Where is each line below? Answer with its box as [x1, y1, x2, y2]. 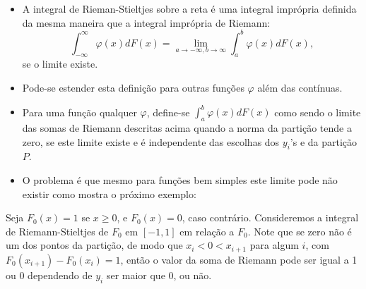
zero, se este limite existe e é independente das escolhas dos [22, 134, 280, 149]
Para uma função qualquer [22, 104, 137, 119]
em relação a [179, 223, 235, 238]
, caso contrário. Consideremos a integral [182, 210, 359, 225]
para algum [249, 238, 299, 252]
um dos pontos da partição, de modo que [6, 238, 183, 252]
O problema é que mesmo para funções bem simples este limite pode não [22, 172, 338, 187]
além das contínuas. [257, 80, 343, 95]
